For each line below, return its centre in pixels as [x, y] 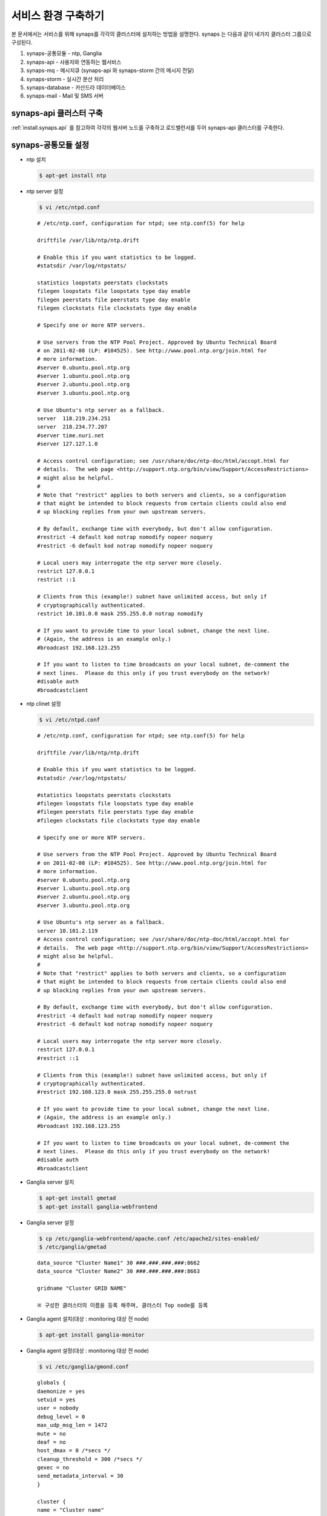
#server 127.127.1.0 [68, 444]
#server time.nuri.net [71, 435]
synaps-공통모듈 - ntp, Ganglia [64, 53]
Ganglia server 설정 [50, 1223]
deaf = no [51, 1442]
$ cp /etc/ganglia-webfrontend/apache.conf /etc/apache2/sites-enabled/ [149, 1238]
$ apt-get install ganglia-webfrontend [98, 1206]
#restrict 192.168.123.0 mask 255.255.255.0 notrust [117, 1092]
